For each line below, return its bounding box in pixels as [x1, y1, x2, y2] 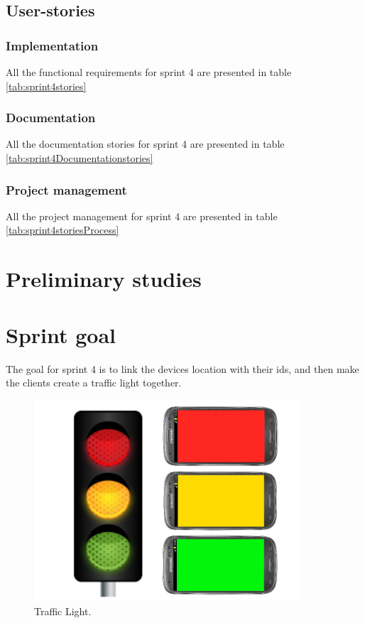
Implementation [6, 36, 99, 54]
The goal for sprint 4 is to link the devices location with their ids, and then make [6, 361, 359, 376]
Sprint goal [6, 320, 116, 349]
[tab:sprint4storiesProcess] [6, 222, 119, 237]
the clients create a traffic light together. [6, 375, 182, 390]
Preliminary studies [6, 264, 202, 293]
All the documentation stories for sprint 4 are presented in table [6, 136, 285, 151]
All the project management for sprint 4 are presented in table [6, 208, 278, 223]
